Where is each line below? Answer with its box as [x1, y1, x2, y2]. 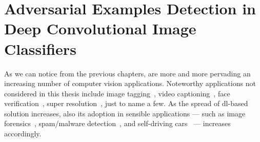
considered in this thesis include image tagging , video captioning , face [4, 88, 230, 98]
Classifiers [4, 38, 76, 59]
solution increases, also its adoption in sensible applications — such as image [4, 108, 246, 118]
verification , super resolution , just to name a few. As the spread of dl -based [4, 98, 248, 109]
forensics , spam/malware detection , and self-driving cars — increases [4, 118, 231, 129]
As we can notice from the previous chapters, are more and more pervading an [4, 68, 251, 78]
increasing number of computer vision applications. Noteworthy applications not [4, 78, 256, 89]
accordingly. [4, 128, 42, 139]
